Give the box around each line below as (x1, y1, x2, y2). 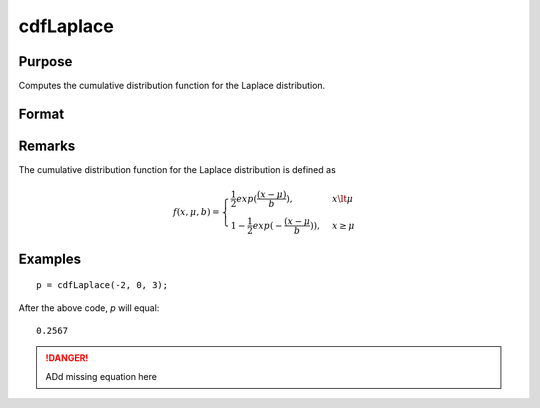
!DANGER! (45, 352, 89, 364)
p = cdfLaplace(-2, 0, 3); (36, 280, 169, 291)
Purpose (18, 53, 73, 70)
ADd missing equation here (45, 370, 157, 382)
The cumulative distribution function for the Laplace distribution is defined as (18, 163, 337, 175)
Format (18, 105, 65, 122)
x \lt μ (331, 193, 354, 204)
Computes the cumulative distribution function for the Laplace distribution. (18, 80, 326, 92)
